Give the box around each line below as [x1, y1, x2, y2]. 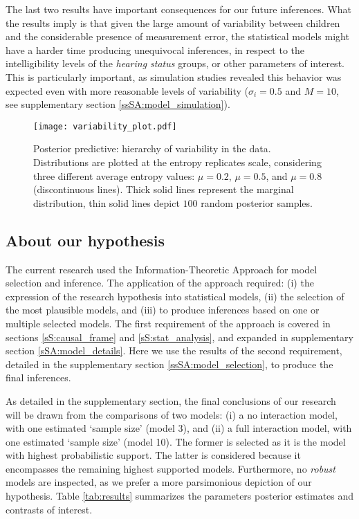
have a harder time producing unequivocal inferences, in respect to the [6, 42, 305, 57]
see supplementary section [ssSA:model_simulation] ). [6, 97, 230, 111]
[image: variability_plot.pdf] [33, 121, 177, 131]
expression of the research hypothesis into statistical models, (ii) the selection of [6, 289, 344, 303]
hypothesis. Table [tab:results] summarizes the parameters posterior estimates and [6, 489, 354, 503]
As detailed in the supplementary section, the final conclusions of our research [6, 393, 336, 408]
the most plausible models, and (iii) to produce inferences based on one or [6, 302, 320, 317]
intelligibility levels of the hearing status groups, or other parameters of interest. [6, 56, 344, 71]
